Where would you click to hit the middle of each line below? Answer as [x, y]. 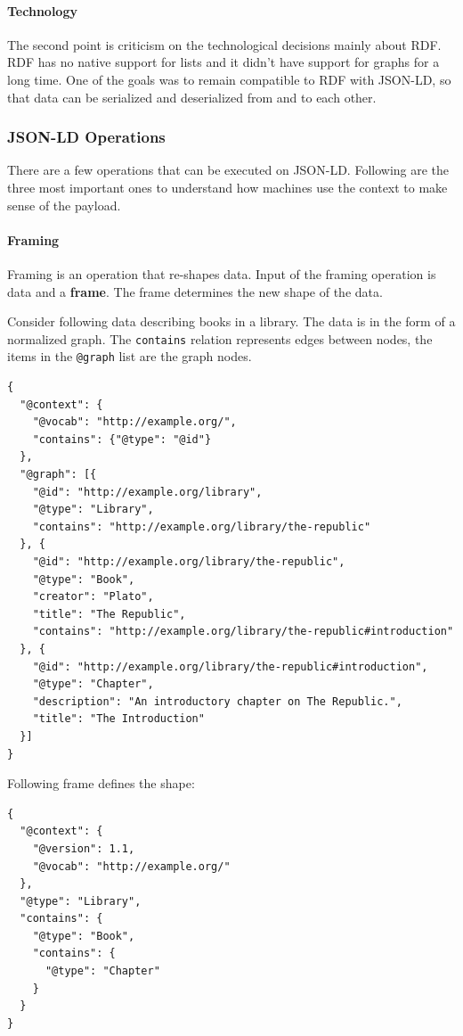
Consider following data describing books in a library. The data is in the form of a [231, 321]
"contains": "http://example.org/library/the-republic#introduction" [243, 632]
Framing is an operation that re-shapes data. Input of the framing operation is [222, 273]
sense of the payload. [64, 205]
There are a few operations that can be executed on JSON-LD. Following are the [228, 170]
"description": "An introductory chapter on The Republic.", [217, 701]
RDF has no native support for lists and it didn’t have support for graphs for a [223, 62]
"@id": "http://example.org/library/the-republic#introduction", [230, 666]
